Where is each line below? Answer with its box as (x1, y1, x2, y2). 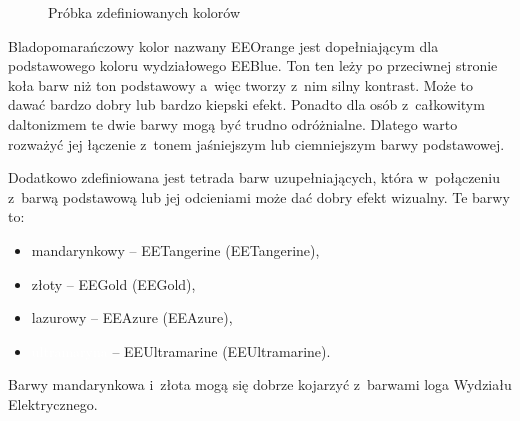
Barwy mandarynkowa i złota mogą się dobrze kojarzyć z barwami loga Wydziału (8, 374, 512, 395)
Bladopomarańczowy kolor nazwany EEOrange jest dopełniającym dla (8, 35, 439, 56)
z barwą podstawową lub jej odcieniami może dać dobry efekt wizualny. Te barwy (8, 186, 510, 207)
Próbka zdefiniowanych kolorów (48, 2, 241, 22)
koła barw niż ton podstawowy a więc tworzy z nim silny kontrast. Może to (8, 74, 474, 95)
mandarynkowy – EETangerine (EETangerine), (31, 239, 320, 260)
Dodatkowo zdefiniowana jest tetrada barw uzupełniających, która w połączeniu (8, 167, 501, 188)
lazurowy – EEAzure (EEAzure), (31, 307, 233, 328)
